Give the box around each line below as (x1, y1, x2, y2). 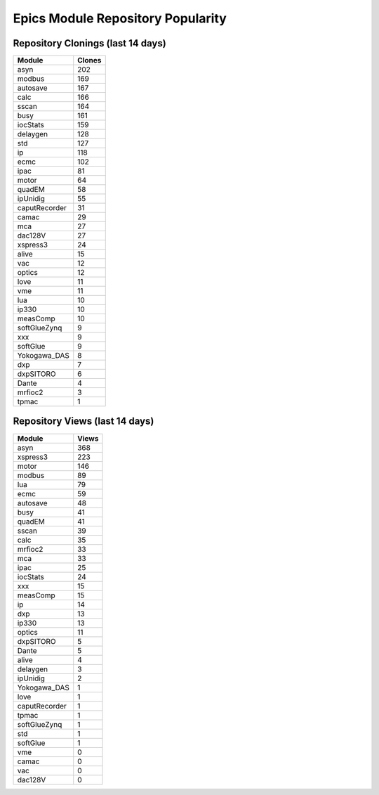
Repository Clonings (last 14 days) (13, 37, 166, 49)
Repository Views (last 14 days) (13, 415, 154, 427)
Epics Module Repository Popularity (13, 11, 227, 26)
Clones (77, 56, 102, 65)
